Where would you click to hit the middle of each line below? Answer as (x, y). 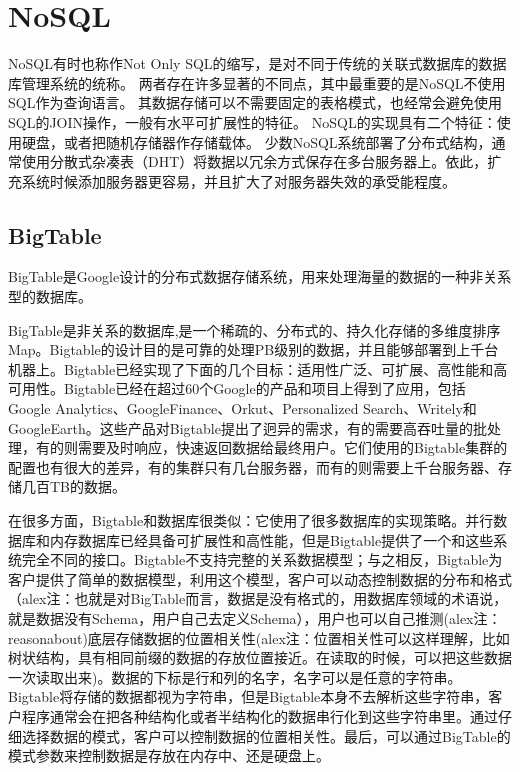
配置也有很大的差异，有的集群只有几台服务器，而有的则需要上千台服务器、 (253, 466)
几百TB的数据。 (74, 486)
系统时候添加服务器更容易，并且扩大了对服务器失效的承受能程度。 (238, 180)
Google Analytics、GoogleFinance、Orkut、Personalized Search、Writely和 (242, 408)
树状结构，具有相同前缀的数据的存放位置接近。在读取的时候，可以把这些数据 (260, 657)
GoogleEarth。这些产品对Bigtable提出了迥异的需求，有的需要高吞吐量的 (240, 427)
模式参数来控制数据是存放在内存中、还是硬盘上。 (169, 755)
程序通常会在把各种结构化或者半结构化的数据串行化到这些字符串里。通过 (259, 715)
